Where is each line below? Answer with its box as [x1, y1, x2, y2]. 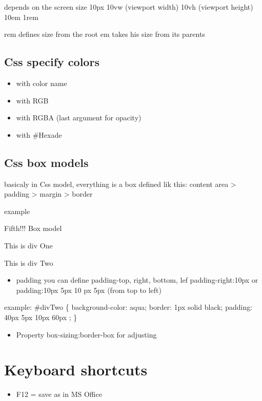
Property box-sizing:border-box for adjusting [16, 329, 157, 340]
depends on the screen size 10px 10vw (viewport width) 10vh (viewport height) [4, 2, 253, 12]
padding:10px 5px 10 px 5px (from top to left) [16, 284, 162, 295]
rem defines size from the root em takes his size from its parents [4, 29, 205, 39]
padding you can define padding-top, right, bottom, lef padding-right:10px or [16, 275, 258, 285]
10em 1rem [4, 11, 38, 22]
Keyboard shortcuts [4, 359, 148, 380]
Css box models [4, 154, 89, 170]
